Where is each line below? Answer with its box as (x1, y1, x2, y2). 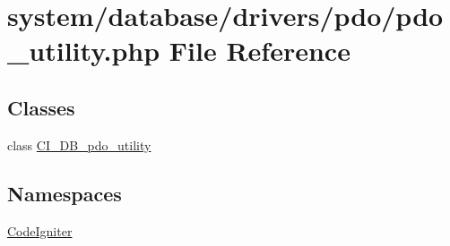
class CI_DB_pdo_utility (7, 135, 151, 154)
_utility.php (7, 32, 160, 69)
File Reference (169, 32, 350, 69)
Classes (7, 93, 75, 121)
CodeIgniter (7, 221, 73, 240)
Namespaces (7, 179, 122, 207)
